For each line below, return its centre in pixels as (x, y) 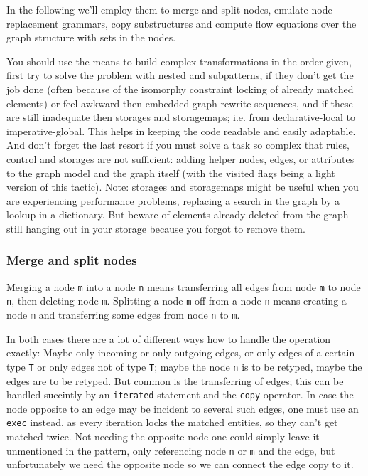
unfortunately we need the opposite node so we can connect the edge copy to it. (180, 464)
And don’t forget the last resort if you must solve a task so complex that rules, (178, 145)
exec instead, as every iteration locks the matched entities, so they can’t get (172, 422)
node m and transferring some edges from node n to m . (123, 315)
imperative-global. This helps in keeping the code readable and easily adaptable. (181, 131)
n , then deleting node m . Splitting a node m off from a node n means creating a (177, 301)
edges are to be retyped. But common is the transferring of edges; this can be (175, 380)
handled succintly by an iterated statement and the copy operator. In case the (180, 395)
